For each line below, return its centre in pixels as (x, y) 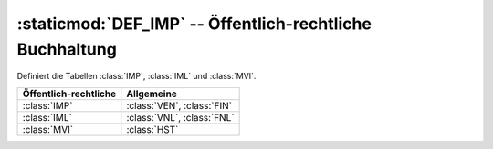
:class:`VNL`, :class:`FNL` (180, 117)
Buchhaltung (67, 49)
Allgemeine (152, 94)
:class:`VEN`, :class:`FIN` (179, 105)
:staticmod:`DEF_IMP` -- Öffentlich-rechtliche (194, 24)
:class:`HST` (152, 129)
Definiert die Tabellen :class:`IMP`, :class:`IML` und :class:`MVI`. (136, 76)
